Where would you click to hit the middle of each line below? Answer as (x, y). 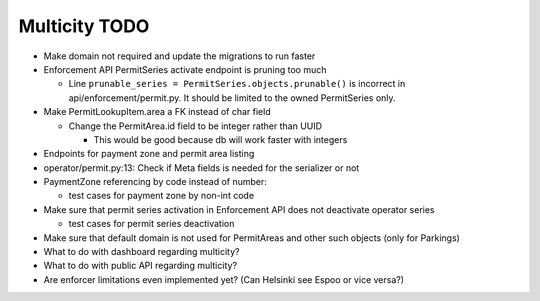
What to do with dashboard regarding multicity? (141, 252)
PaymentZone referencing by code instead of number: (155, 182)
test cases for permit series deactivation (151, 224)
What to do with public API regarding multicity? (140, 266)
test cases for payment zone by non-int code (161, 196)
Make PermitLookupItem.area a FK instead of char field (157, 112)
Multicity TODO (84, 26)
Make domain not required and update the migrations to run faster (179, 56)
